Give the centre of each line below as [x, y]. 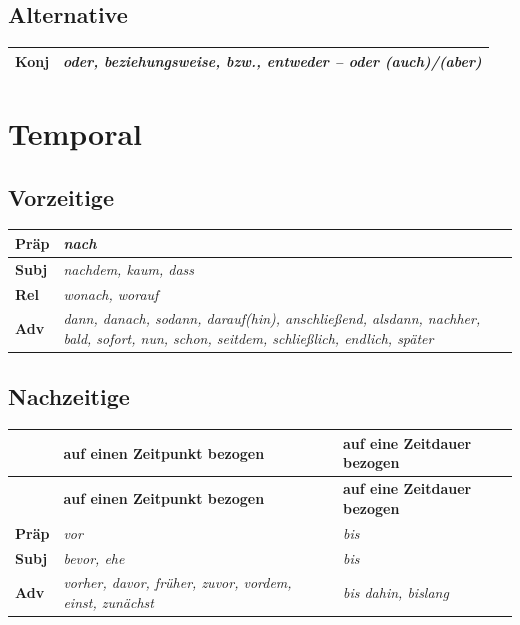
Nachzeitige [69, 396]
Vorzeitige [61, 196]
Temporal [75, 132]
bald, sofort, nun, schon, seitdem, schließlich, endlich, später [248, 338]
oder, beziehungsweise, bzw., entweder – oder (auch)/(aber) [272, 60]
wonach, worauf [111, 293]
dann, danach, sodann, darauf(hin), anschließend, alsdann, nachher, [272, 318]
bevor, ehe [94, 557]
